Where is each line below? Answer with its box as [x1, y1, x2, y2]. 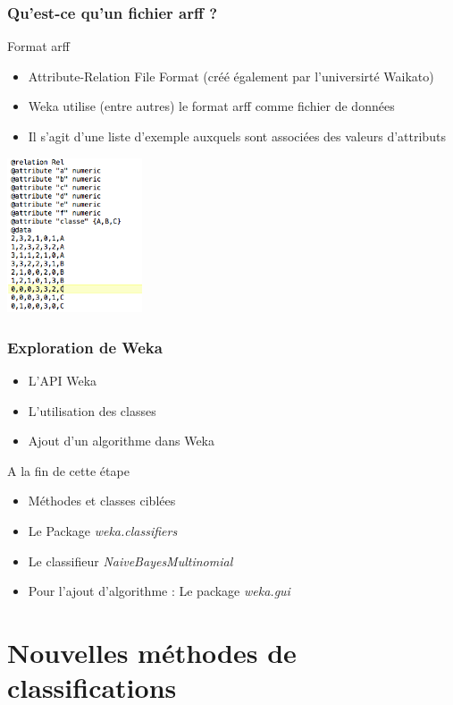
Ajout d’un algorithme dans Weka [28, 431, 215, 450]
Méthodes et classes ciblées [28, 491, 176, 510]
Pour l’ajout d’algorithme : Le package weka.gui [28, 582, 290, 600]
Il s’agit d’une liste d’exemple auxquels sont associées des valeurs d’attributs [28, 127, 446, 145]
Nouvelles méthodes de [7, 634, 297, 671]
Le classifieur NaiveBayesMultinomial [28, 551, 233, 570]
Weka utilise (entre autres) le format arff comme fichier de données [28, 97, 395, 115]
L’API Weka [28, 371, 97, 390]
